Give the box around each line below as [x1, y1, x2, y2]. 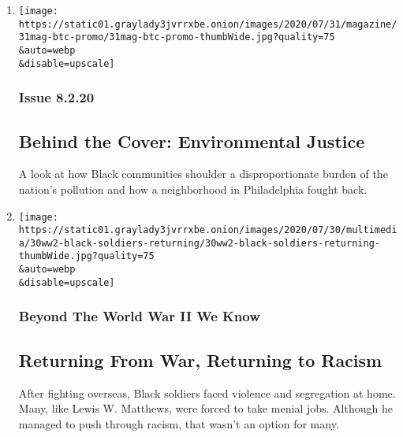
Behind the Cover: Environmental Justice [18, 128, 365, 153]
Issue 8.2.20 [18, 87, 95, 107]
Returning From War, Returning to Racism [18, 347, 382, 372]
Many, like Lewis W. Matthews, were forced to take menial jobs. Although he [18, 400, 393, 417]
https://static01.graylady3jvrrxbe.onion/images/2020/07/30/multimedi [18, 224, 397, 236]
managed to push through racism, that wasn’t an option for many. [18, 415, 339, 431]
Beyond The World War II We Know [18, 306, 260, 326]
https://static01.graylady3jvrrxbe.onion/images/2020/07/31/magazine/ [18, 18, 397, 30]
